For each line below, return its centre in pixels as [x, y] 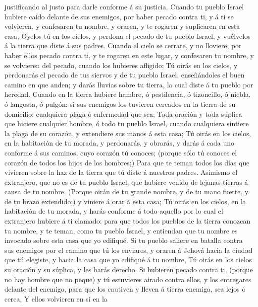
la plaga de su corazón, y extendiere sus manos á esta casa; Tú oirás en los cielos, [128, 133]
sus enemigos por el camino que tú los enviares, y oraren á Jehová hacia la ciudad [129, 250]
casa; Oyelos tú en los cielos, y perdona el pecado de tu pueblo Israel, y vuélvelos [128, 36]
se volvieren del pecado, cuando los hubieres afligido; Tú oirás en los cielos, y [121, 65]
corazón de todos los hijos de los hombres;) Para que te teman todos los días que [127, 162]
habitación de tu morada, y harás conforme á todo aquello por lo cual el [114, 211]
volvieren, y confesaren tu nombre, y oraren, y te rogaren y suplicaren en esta [122, 26]
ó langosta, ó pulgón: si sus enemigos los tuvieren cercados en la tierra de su [120, 104]
